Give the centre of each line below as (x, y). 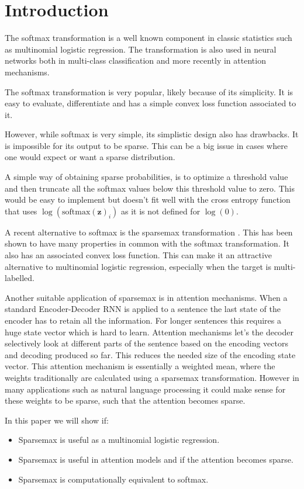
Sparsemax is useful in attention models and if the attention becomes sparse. (156, 459)
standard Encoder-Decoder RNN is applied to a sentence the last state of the (143, 309)
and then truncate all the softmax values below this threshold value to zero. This (150, 188)
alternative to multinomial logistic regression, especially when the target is (138, 266)
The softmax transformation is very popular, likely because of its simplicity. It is (149, 91)
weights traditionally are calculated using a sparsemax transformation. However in (152, 377)
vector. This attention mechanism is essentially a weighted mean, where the (140, 366)
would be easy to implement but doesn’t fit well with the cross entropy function (148, 200)
